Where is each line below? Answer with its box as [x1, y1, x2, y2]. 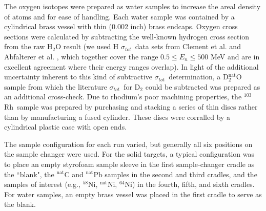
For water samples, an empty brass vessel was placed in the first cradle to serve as [4, 188, 262, 199]
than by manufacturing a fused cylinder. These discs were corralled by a [4, 111, 231, 122]
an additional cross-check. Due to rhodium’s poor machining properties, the [4, 91, 242, 102]
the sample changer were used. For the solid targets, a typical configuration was [4, 149, 255, 159]
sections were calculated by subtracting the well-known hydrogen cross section [4, 31, 250, 41]
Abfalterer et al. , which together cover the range [4, 51, 158, 61]
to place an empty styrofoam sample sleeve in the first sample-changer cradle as [4, 158, 255, 169]
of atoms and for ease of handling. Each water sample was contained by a [4, 11, 235, 22]
